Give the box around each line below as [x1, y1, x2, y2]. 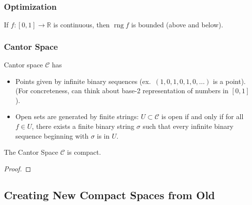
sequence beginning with [15, 130, 89, 141]
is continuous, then [53, 20, 110, 30]
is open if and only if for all [161, 111, 244, 122]
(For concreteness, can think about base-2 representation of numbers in [15, 85, 229, 96]
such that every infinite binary [143, 121, 233, 131]
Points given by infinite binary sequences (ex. [15, 76, 151, 86]
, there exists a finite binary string [32, 121, 134, 131]
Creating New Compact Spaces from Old [4, 187, 215, 202]
